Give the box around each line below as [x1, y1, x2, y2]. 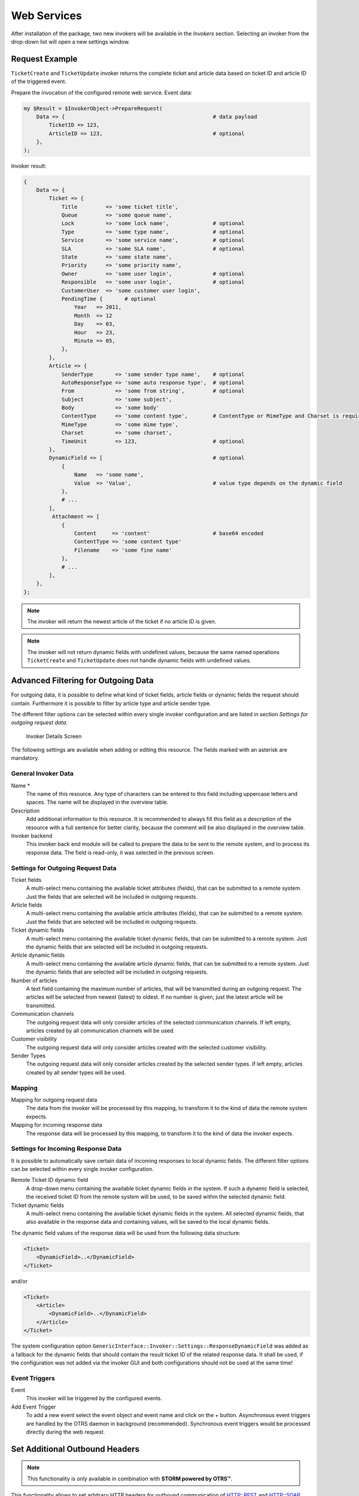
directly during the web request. [26, 1428, 105, 1436]
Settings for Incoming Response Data [11, 1145, 122, 1153]
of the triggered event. [11, 78, 67, 85]
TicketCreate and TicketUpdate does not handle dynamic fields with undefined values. [27, 657, 251, 664]
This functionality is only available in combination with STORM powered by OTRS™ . [27, 1475, 233, 1482]
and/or [11, 1278, 28, 1285]
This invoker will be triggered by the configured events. [26, 1395, 163, 1402]
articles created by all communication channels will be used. [26, 1027, 175, 1034]
